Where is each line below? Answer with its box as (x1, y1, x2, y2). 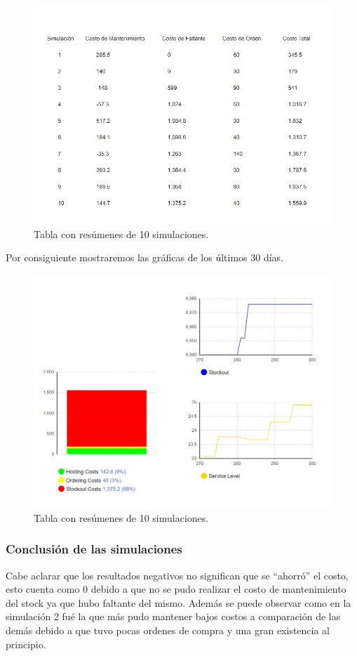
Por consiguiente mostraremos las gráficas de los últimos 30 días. (6, 250, 284, 265)
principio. (6, 636, 46, 651)
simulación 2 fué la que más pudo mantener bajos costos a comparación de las (6, 609, 341, 624)
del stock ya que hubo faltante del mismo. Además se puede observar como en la (6, 595, 351, 610)
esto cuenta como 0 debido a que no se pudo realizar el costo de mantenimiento (6, 582, 346, 596)
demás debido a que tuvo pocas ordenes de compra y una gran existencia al (6, 623, 330, 637)
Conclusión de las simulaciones (6, 540, 182, 558)
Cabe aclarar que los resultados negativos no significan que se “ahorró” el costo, (6, 568, 349, 582)
